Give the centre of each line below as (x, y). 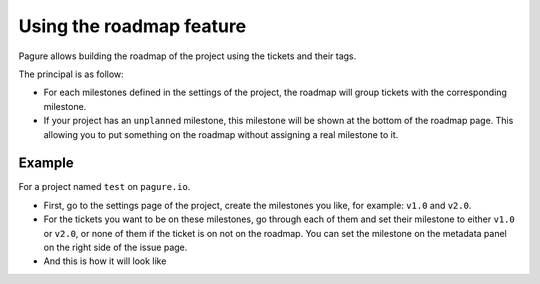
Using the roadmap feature (132, 26)
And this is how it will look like (105, 261)
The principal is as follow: (71, 74)
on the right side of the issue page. (115, 247)
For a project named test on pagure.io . (104, 187)
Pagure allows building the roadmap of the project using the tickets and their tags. (187, 56)
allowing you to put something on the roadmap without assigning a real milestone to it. (221, 134)
